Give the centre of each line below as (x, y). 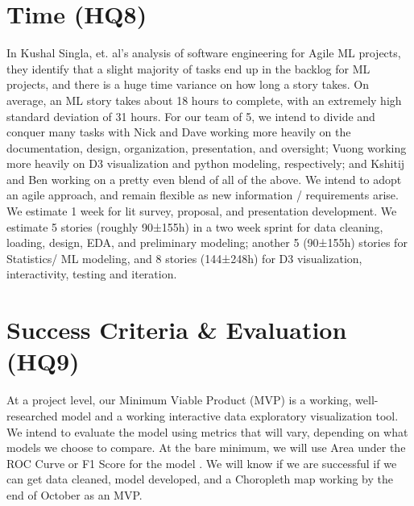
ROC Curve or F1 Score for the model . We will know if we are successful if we (202, 463)
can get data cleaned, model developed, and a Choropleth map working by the (200, 479)
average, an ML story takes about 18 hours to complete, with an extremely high (204, 100)
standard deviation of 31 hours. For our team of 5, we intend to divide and (191, 116)
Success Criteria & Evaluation (177, 330)
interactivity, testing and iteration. (92, 274)
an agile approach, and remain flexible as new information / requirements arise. (203, 195)
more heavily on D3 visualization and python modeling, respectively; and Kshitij (206, 163)
